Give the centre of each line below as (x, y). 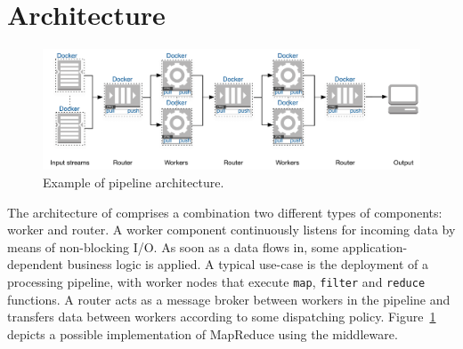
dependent (36, 264)
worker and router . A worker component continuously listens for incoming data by (231, 230)
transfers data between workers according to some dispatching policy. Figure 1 (222, 317)
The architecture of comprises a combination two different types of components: (225, 212)
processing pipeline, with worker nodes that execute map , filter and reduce (216, 281)
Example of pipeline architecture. (134, 182)
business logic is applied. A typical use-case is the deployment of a (248, 264)
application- (375, 246)
